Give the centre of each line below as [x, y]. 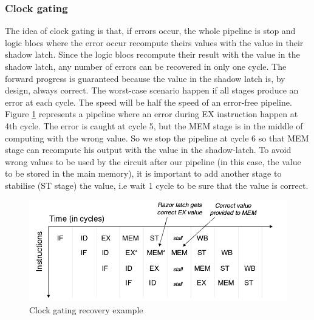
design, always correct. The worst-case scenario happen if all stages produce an [152, 90]
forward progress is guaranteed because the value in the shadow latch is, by [145, 78]
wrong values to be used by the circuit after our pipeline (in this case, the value [153, 161]
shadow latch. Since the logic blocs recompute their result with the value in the [152, 54]
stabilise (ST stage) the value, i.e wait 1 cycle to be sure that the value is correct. [157, 185]
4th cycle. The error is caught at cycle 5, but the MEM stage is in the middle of [154, 125]
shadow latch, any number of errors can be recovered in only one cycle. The [146, 66]
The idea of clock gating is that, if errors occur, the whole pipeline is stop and [150, 31]
